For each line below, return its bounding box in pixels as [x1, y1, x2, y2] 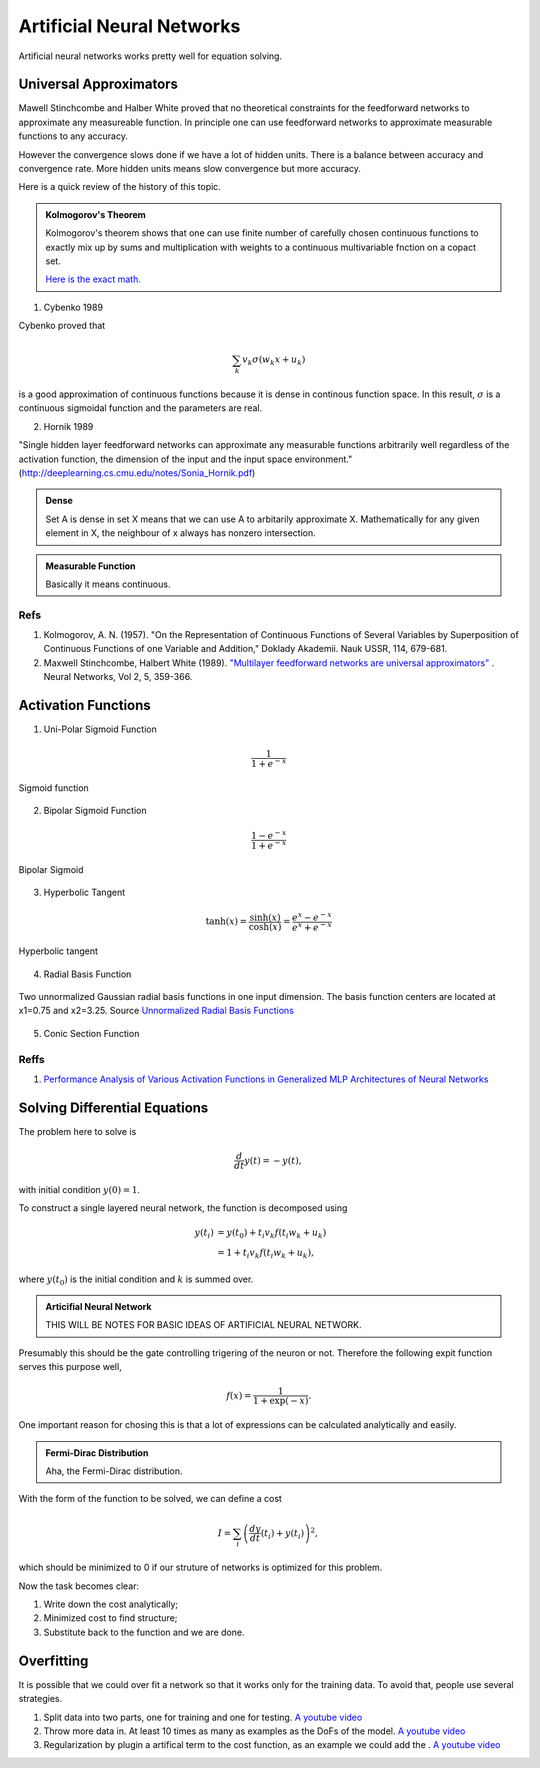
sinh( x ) [249, 911, 281, 923]
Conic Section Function [43, 1027, 140, 1039]
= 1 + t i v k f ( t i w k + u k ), [216, 1247, 315, 1260]
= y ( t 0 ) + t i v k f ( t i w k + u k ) [216, 1227, 327, 1241]
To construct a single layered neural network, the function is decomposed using [18, 1202, 348, 1214]
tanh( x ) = [205, 916, 248, 927]
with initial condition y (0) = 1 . [18, 1183, 140, 1195]
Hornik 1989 [43, 420, 94, 432]
